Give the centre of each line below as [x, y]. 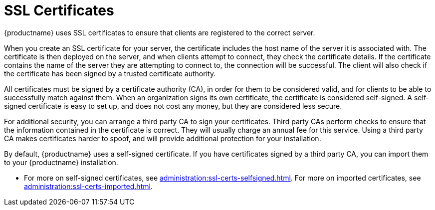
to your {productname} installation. [61, 162]
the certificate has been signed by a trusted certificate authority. [110, 73]
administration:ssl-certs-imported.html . [88, 186]
